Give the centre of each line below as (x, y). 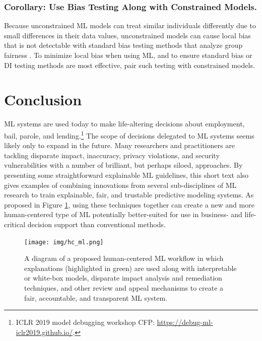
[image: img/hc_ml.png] (64, 242)
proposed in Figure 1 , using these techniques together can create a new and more (129, 204)
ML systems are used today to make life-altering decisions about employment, (124, 124)
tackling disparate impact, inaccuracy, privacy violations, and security (112, 155)
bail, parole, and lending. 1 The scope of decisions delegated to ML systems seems (129, 134)
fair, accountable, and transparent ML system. (96, 297)
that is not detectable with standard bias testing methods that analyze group (123, 45)
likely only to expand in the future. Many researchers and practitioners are (119, 145)
